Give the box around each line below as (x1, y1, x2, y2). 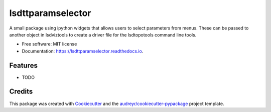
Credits (9, 87, 33, 96)
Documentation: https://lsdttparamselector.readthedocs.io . (22, 48, 144, 54)
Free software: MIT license (22, 41, 77, 47)
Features (9, 61, 38, 69)
